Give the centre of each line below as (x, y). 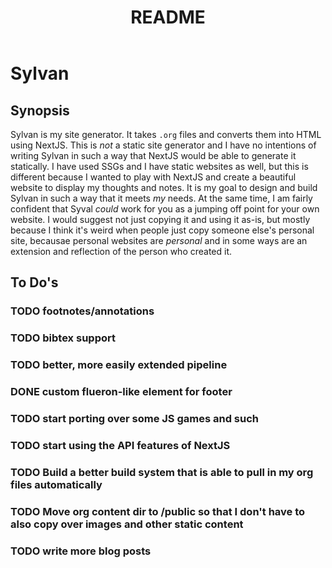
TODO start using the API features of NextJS (120, 445)
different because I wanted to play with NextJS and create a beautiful (153, 177)
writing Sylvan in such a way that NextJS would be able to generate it (153, 155)
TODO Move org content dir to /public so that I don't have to (158, 511)
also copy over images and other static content (127, 524)
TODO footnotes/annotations (82, 311)
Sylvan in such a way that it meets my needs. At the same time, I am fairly (161, 198)
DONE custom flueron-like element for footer (121, 392)
